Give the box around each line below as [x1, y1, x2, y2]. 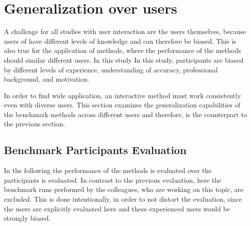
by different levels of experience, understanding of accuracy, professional [4, 64, 218, 74]
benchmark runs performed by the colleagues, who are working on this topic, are [4, 184, 244, 194]
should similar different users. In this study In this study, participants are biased [4, 54, 244, 65]
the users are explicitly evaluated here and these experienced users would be [4, 203, 231, 213]
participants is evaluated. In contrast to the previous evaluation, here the [4, 174, 221, 185]
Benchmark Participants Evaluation [4, 142, 187, 157]
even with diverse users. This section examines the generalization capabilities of [4, 100, 240, 110]
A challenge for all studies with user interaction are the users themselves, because [4, 26, 246, 36]
